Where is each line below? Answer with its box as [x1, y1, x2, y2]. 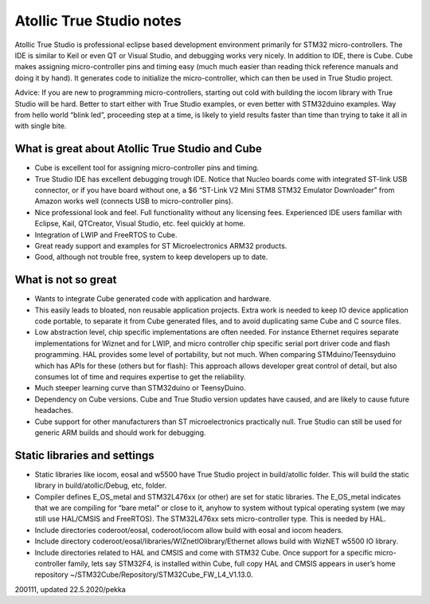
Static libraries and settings [14, 449, 154, 462]
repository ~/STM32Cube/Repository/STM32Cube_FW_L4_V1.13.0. [34, 570, 254, 579]
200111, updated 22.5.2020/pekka [14, 584, 127, 594]
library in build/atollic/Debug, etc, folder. [34, 480, 167, 490]
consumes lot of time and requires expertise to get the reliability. [34, 371, 246, 382]
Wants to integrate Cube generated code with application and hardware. [34, 294, 272, 304]
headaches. [34, 406, 73, 415]
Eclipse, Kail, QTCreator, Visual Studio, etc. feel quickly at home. [34, 219, 246, 229]
